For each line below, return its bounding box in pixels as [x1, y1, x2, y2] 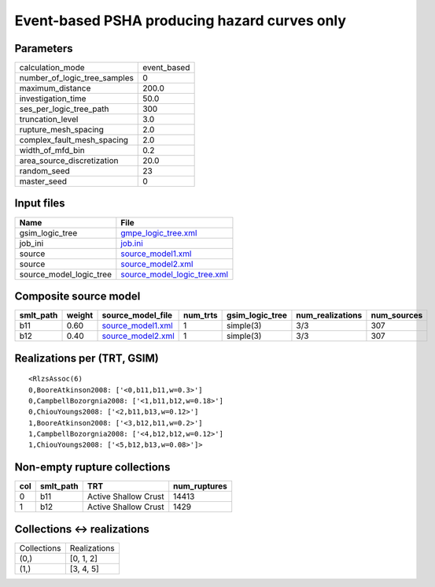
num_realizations [296, 310, 363, 321]
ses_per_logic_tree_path [19, 103, 109, 114]
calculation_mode [19, 62, 86, 73]
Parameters [14, 42, 73, 55]
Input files [14, 197, 66, 210]
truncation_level [19, 114, 79, 125]
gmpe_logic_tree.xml [120, 227, 197, 238]
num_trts [183, 310, 218, 321]
